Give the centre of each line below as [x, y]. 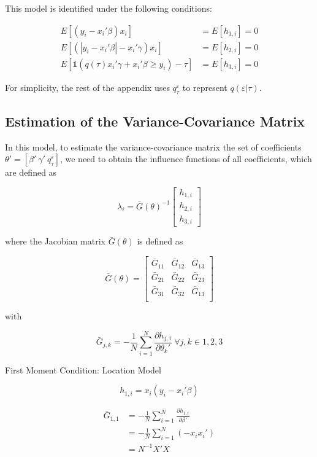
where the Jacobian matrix [55, 241]
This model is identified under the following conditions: [109, 8]
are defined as [31, 172]
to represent [205, 87]
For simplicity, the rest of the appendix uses [87, 87]
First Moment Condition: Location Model [83, 369]
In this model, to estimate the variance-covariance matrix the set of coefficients [153, 146]
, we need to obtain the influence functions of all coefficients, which [186, 159]
